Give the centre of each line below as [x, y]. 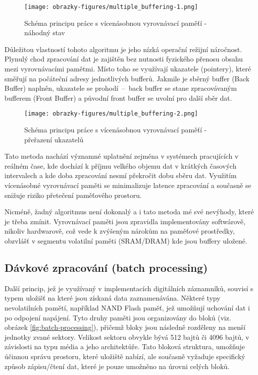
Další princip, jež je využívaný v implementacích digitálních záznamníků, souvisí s [129, 288]
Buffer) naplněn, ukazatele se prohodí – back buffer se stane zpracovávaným [121, 88]
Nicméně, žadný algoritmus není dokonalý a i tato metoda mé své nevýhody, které [129, 212]
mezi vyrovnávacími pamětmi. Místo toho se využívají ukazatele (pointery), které [128, 69]
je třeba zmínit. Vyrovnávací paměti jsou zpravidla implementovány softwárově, [125, 221]
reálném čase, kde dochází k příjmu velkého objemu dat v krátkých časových [121, 165]
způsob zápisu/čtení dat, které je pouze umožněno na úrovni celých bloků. [117, 366]
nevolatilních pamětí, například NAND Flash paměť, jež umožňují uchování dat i [127, 307]
